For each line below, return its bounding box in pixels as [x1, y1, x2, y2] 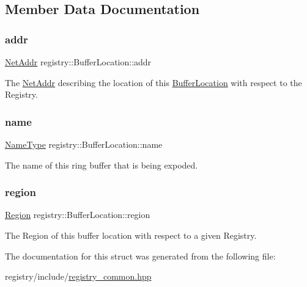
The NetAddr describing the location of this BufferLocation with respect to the [5, 76, 302, 89]
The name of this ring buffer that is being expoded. [5, 158, 198, 171]
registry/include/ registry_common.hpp [5, 270, 152, 283]
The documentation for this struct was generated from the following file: [5, 249, 276, 262]
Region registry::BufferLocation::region [5, 208, 150, 221]
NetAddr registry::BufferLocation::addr [5, 56, 152, 68]
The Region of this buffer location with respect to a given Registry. [5, 229, 257, 241]
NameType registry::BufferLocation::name [5, 138, 163, 150]
